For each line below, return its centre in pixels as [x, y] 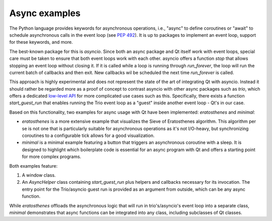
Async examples [45, 13]
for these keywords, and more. [41, 42]
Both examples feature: [33, 166]
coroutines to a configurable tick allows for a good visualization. [88, 135]
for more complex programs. [52, 157]
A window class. [39, 175]
